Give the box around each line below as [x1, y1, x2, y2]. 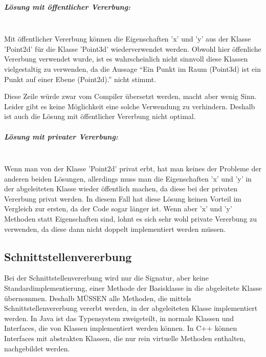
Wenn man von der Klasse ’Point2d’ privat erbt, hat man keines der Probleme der [4, 163, 261, 174]
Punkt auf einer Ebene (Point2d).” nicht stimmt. [4, 73, 157, 84]
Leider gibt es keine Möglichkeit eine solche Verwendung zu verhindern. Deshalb [4, 101, 255, 111]
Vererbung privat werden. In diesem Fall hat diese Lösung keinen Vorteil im [4, 193, 241, 204]
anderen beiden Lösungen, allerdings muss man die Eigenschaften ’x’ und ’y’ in [4, 173, 252, 184]
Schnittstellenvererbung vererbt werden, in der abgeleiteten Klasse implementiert [4, 303, 258, 313]
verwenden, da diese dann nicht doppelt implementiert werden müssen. [4, 223, 226, 234]
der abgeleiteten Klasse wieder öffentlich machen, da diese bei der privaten [4, 183, 238, 194]
